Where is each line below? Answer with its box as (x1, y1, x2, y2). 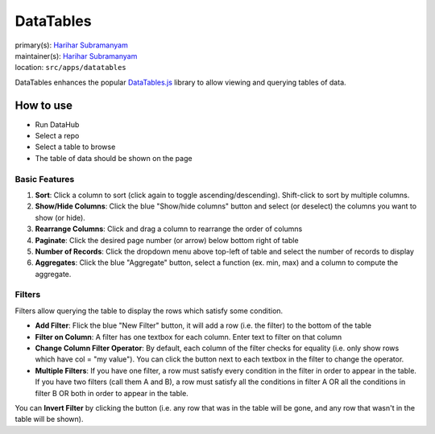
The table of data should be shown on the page (35, 153, 193, 163)
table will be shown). (14, 415, 84, 424)
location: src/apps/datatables (14, 63, 126, 72)
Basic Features (14, 173, 75, 184)
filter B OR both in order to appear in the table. (35, 388, 188, 398)
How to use (14, 98, 72, 112)
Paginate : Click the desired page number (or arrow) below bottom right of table (35, 235, 299, 245)
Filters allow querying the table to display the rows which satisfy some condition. (14, 306, 284, 316)
